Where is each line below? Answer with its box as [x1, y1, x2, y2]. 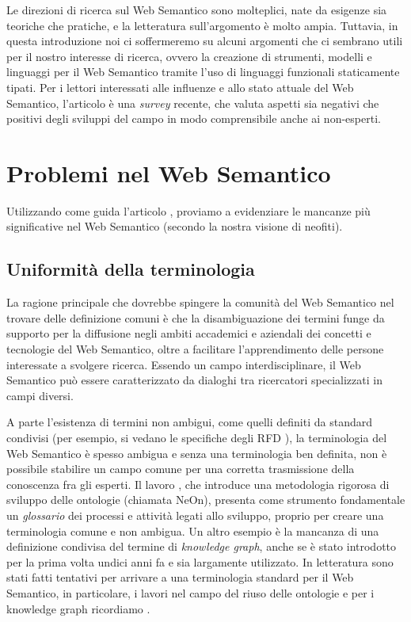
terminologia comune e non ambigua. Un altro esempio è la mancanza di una [6, 522, 379, 539]
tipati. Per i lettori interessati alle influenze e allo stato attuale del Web [6, 78, 354, 95]
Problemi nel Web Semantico [6, 156, 331, 189]
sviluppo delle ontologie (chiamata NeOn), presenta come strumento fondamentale [6, 491, 405, 508]
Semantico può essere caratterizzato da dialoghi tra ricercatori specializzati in [6, 372, 382, 388]
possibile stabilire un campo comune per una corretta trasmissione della [6, 460, 355, 477]
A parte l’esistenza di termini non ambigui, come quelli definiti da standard [6, 414, 372, 430]
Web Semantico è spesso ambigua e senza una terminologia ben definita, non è [6, 445, 387, 461]
